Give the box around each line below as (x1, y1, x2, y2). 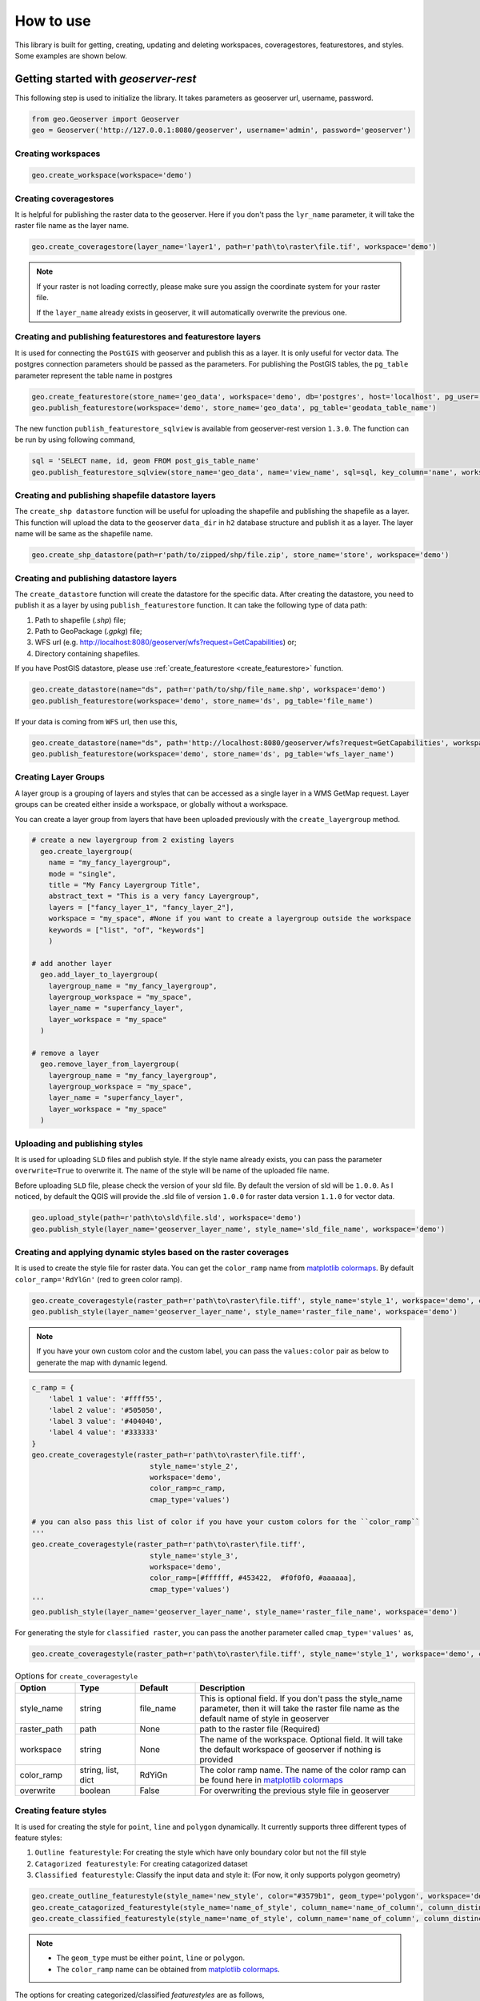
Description (199, 1682, 246, 1693)
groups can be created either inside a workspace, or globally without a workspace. (14, 800, 288, 809)
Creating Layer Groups (14, 772, 106, 783)
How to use (14, 12, 91, 30)
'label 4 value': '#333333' (48, 1428, 159, 1437)
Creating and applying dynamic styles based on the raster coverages (14, 1246, 290, 1257)
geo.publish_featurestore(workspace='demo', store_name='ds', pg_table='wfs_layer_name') (31, 749, 395, 758)
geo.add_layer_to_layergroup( (40, 970, 159, 980)
